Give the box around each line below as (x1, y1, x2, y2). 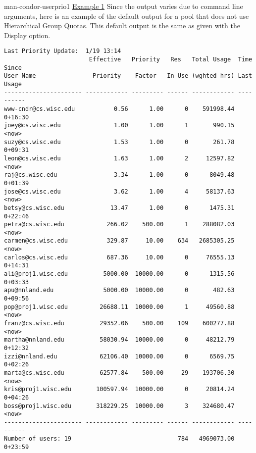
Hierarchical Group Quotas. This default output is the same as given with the (4, 20, 240, 31)
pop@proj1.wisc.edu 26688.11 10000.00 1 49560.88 (4, 303, 235, 310)
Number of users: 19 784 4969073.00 (4, 435, 235, 443)
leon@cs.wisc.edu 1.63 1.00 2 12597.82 (4, 154, 235, 162)
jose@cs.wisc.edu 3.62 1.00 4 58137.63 (4, 188, 235, 195)
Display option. (4, 30, 51, 40)
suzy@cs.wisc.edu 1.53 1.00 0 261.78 (4, 138, 235, 146)
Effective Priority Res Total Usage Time (89, 56, 253, 63)
